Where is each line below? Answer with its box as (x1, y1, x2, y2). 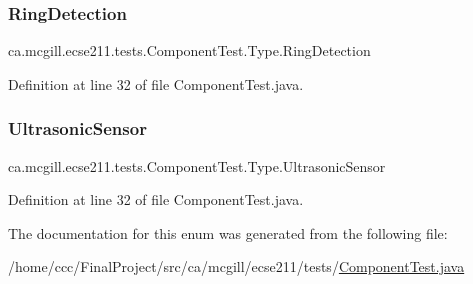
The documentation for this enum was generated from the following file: (8, 222, 448, 243)
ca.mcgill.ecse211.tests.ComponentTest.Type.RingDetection (8, 40, 371, 61)
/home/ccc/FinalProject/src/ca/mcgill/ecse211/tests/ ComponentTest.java (8, 256, 465, 277)
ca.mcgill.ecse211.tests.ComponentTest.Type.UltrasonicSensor (8, 155, 386, 176)
